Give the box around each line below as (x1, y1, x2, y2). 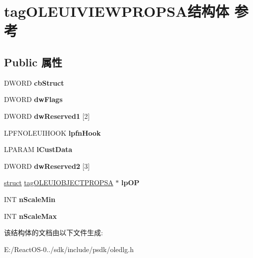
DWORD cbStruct (4, 77, 64, 88)
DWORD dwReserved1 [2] (4, 110, 90, 121)
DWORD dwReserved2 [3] (4, 160, 90, 171)
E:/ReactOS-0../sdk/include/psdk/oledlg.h (4, 244, 134, 254)
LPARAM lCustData (4, 144, 72, 155)
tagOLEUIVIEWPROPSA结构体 (4, 1, 229, 21)
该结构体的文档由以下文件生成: (4, 227, 103, 238)
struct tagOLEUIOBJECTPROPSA (4, 177, 113, 188)
